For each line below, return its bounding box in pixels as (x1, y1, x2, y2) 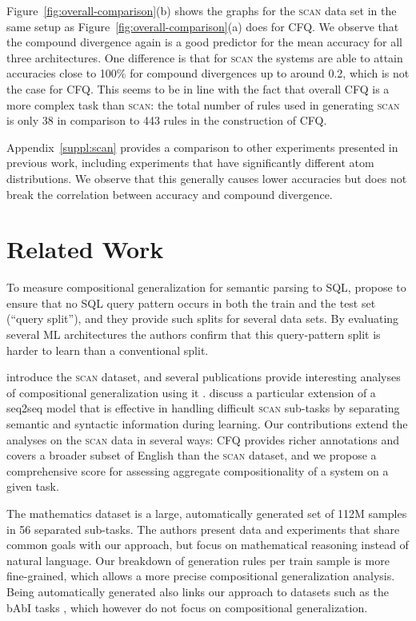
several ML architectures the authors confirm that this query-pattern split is (6, 326, 381, 343)
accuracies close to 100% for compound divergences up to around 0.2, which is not (6, 65, 410, 82)
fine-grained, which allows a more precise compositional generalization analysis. (6, 567, 395, 584)
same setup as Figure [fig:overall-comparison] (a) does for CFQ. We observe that (6, 18, 399, 34)
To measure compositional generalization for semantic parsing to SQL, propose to (6, 279, 406, 296)
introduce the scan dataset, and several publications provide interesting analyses (6, 368, 401, 385)
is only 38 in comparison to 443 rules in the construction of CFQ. (6, 112, 327, 129)
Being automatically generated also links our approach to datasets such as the (6, 583, 389, 599)
